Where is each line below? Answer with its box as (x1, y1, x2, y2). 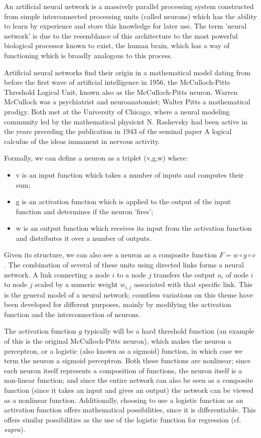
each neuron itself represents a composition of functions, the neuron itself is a (4, 365, 242, 375)
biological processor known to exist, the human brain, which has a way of (4, 40, 230, 51)
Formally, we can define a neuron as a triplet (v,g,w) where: (4, 153, 188, 163)
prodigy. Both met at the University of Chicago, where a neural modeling (4, 106, 230, 116)
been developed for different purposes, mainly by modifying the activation (4, 299, 231, 310)
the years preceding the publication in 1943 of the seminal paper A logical (4, 126, 232, 136)
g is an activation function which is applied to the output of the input (16, 196, 231, 207)
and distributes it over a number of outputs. (16, 232, 152, 243)
